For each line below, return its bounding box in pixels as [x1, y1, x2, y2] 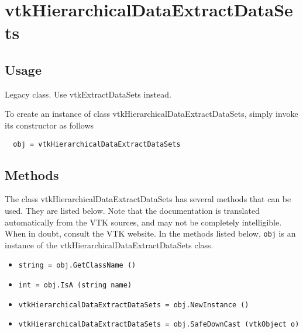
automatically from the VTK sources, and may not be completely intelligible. [5, 216, 282, 228]
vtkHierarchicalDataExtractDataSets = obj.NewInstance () [18, 300, 249, 309]
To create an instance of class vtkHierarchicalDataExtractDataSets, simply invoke [5, 107, 298, 120]
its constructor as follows [5, 119, 94, 131]
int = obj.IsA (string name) [18, 281, 132, 290]
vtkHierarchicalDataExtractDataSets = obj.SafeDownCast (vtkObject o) [18, 320, 299, 329]
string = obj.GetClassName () [18, 261, 136, 270]
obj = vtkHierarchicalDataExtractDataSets [13, 140, 181, 148]
